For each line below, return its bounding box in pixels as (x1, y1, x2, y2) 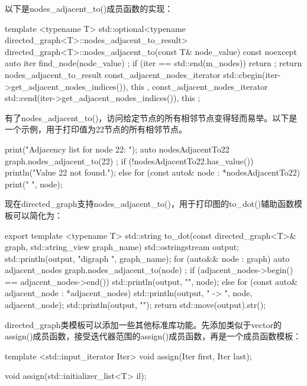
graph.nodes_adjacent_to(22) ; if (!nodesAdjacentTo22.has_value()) (5, 154, 254, 167)
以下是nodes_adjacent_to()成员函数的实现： (5, 2, 173, 14)
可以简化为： (12, 209, 63, 221)
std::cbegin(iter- (223, 68, 281, 80)
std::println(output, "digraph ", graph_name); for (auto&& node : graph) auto (5, 252, 290, 264)
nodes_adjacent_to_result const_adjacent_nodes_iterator (5, 68, 221, 80)
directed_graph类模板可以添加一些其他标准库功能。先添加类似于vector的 (5, 318, 282, 330)
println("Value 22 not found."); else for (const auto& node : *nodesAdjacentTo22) (5, 166, 300, 179)
